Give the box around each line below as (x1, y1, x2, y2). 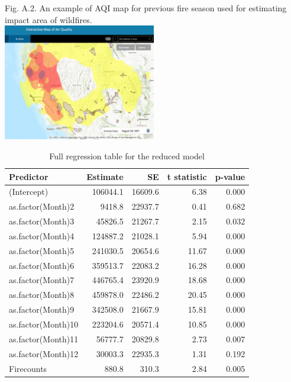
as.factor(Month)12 (9, 347, 79, 359)
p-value (215, 170, 245, 182)
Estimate (86, 170, 124, 182)
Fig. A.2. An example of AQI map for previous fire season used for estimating (5, 2, 287, 14)
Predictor (9, 170, 48, 182)
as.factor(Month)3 (9, 215, 75, 227)
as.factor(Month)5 (9, 244, 75, 256)
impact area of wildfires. (5, 13, 92, 25)
